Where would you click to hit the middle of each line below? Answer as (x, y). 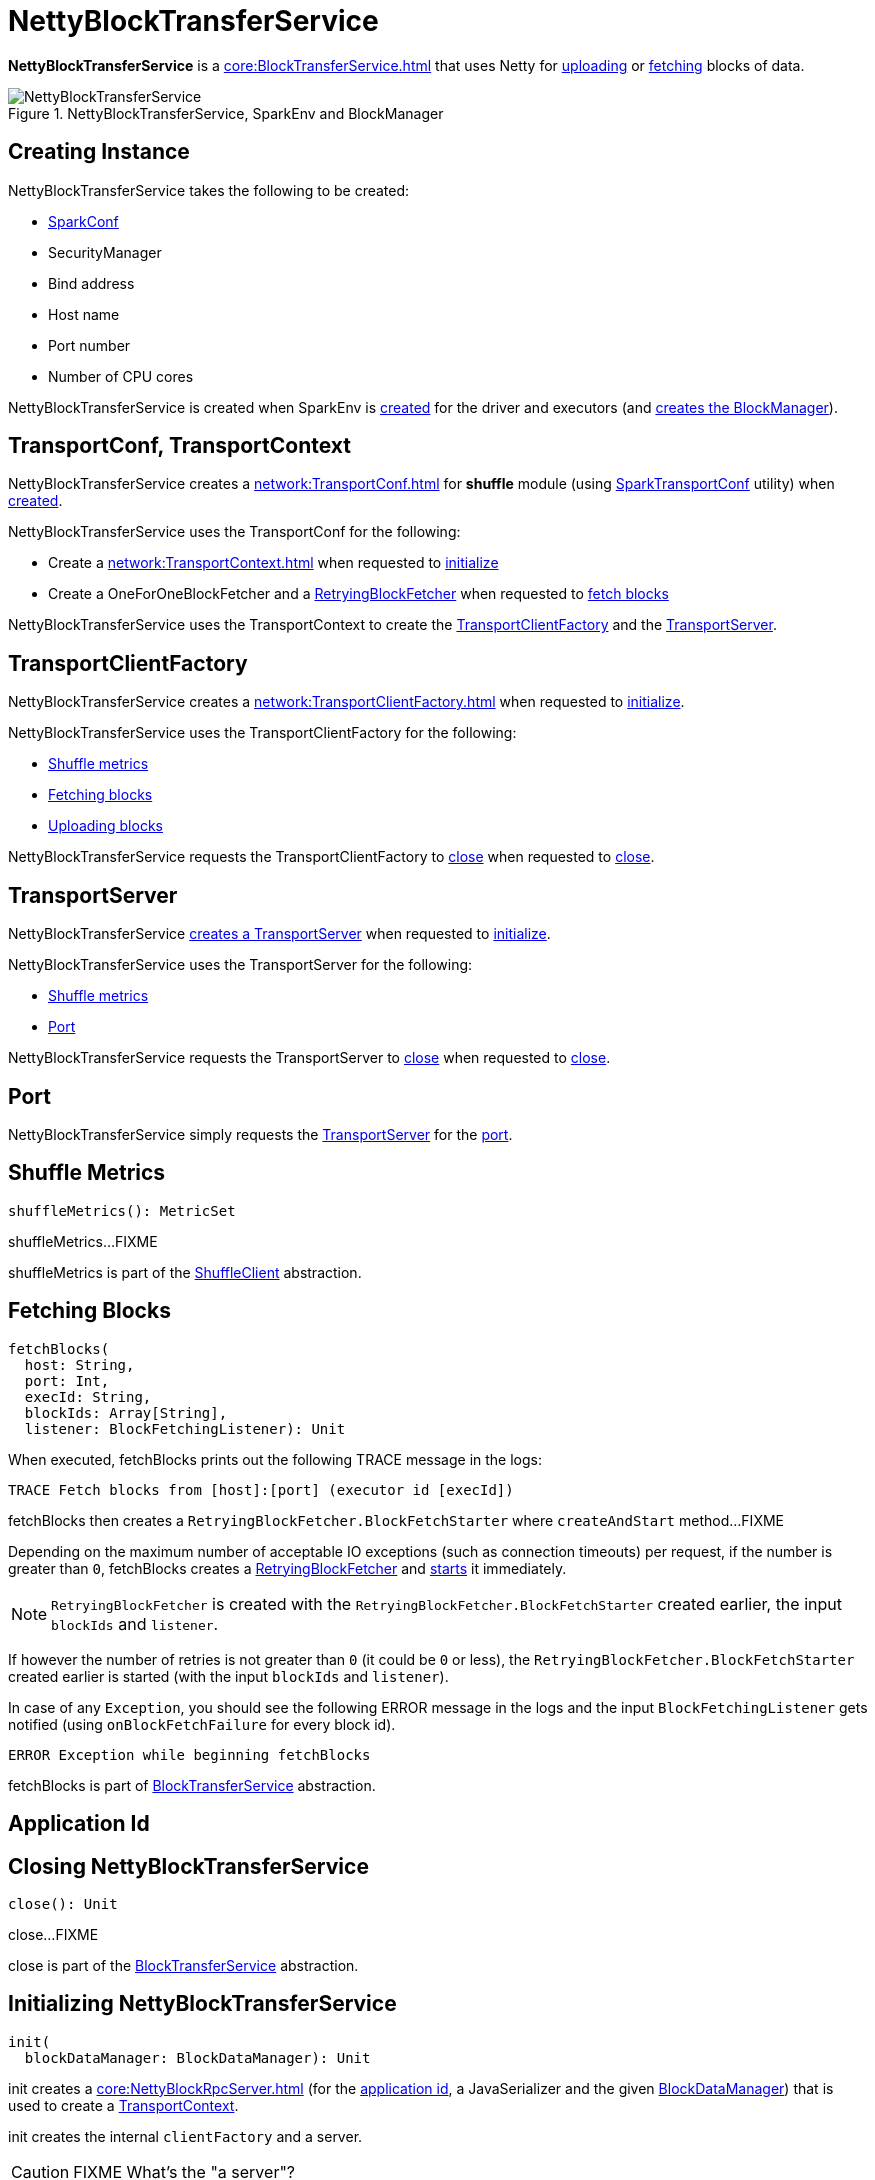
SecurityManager (105, 252)
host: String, (79, 1364)
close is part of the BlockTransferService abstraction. (183, 1965)
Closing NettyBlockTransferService (188, 1866)
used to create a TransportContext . (123, 2105)
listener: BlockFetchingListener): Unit (185, 1428)
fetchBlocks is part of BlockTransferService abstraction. (192, 1785)
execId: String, (88, 1396)
